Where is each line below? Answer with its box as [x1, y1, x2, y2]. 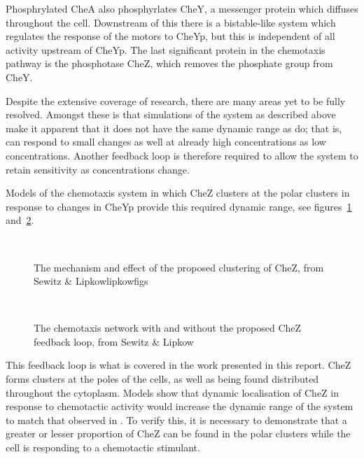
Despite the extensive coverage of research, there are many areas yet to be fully [6, 93, 346, 108]
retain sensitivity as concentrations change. [6, 162, 190, 176]
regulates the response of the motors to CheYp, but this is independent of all [6, 29, 335, 43]
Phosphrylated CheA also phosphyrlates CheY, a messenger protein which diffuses [6, 1, 358, 15]
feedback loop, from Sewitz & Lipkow [34, 334, 194, 348]
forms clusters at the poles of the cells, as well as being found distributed [6, 372, 319, 386]
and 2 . [6, 213, 34, 227]
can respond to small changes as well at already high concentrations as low [6, 134, 326, 149]
